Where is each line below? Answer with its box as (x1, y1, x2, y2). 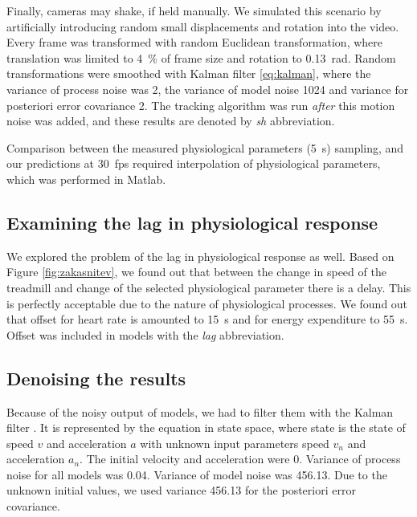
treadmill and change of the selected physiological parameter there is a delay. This (6, 279, 411, 295)
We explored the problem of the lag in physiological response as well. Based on (6, 247, 395, 264)
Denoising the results (6, 365, 186, 390)
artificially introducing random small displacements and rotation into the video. (6, 18, 399, 35)
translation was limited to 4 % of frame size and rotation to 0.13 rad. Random (6, 49, 396, 66)
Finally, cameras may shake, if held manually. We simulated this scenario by (6, 2, 382, 18)
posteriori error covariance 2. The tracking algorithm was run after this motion (6, 96, 395, 113)
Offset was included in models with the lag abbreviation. (6, 326, 284, 343)
